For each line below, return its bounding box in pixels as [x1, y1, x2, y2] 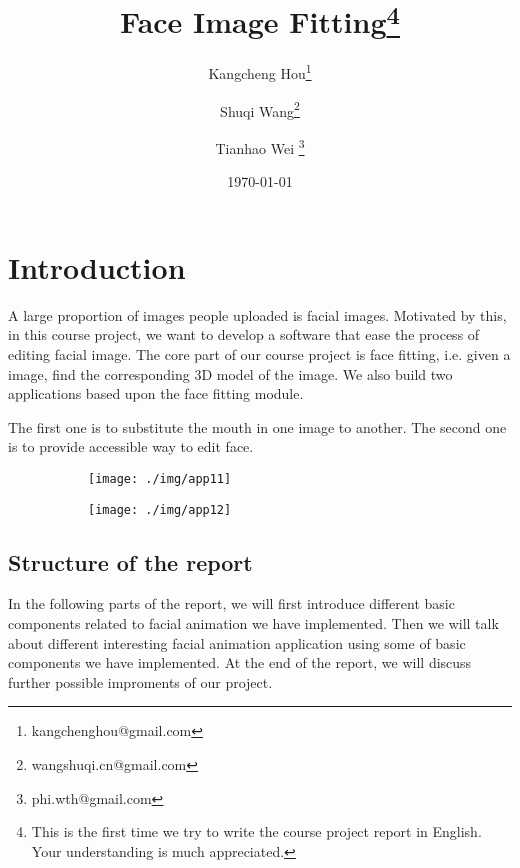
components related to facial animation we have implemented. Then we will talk [8, 613, 499, 633]
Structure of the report [8, 546, 253, 577]
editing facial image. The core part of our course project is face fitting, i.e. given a [8, 343, 511, 364]
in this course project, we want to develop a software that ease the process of [8, 324, 480, 345]
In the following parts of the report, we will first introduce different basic [8, 593, 455, 614]
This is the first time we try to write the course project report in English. [31, 821, 482, 842]
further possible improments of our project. [8, 671, 273, 692]
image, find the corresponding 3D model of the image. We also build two [8, 363, 453, 384]
